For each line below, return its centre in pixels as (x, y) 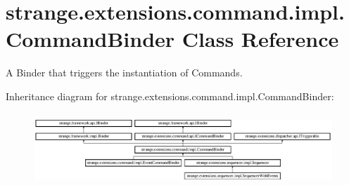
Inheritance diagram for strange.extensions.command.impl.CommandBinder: (170, 96)
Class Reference (260, 39)
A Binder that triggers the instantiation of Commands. (124, 73)
